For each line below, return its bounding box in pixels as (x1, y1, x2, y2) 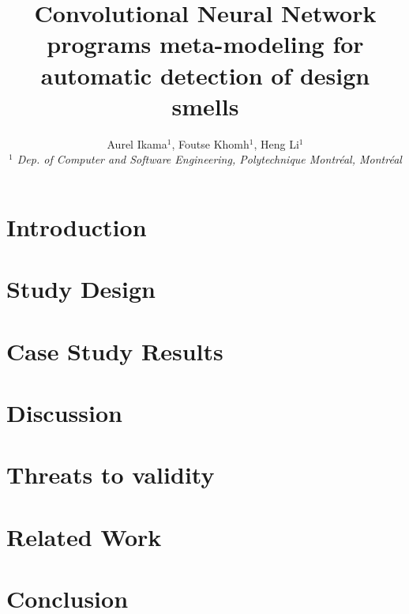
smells (171, 89, 239, 122)
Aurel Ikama (107, 135, 167, 152)
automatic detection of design (40, 58, 370, 91)
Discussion (6, 397, 122, 428)
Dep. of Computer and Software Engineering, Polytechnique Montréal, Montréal (17, 151, 402, 168)
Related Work (6, 520, 162, 552)
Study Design (6, 273, 156, 305)
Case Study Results (6, 334, 223, 367)
